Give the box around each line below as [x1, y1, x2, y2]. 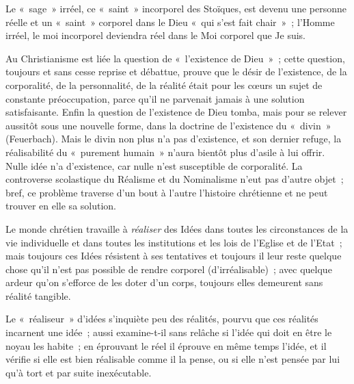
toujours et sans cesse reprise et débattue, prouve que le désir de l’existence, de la [5, 64, 347, 79]
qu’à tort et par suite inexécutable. [5, 365, 152, 379]
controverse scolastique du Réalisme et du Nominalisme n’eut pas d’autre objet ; [5, 172, 344, 186]
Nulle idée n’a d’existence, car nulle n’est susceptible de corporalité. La [5, 158, 303, 172]
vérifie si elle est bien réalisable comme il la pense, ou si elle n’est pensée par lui [5, 352, 340, 366]
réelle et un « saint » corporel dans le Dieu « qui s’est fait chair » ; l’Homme [5, 14, 335, 29]
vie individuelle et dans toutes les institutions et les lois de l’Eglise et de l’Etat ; [5, 235, 342, 249]
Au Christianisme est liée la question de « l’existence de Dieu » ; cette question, [5, 51, 345, 65]
